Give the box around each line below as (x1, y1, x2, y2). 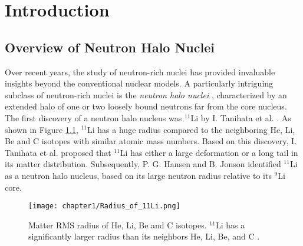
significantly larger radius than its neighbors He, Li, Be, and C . (28, 230, 260, 242)
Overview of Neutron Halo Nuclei (5, 38, 215, 56)
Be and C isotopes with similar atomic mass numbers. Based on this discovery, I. (5, 135, 297, 147)
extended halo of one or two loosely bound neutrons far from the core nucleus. (5, 100, 287, 112)
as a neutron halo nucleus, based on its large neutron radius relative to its (5, 169, 272, 181)
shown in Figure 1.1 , (5, 123, 78, 135)
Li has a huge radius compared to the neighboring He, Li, (87, 123, 295, 135)
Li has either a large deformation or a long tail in (120, 146, 298, 158)
